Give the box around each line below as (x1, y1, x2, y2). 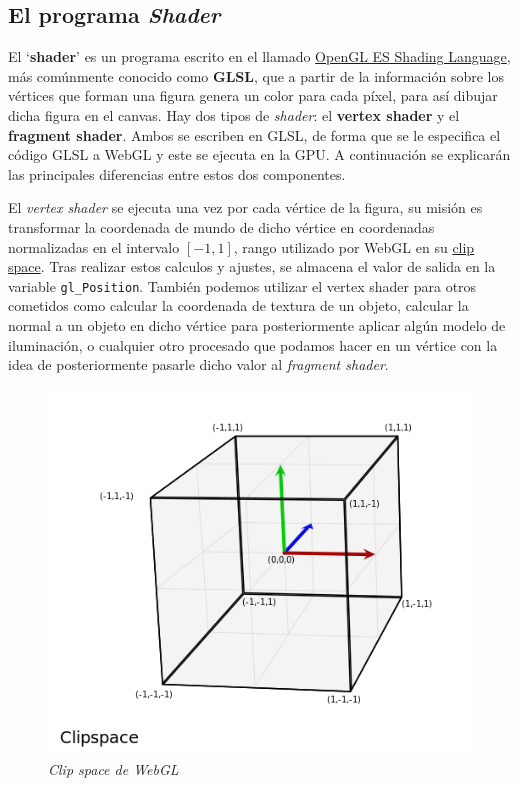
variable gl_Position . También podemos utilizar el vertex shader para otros (8, 275, 477, 296)
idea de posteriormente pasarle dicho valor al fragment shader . (8, 354, 389, 375)
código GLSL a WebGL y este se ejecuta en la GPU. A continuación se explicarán (8, 144, 511, 165)
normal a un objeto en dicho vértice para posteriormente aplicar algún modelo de (8, 314, 506, 335)
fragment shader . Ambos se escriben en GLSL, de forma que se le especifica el (8, 124, 501, 145)
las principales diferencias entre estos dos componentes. (8, 163, 346, 184)
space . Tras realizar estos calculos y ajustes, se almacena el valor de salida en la (8, 256, 496, 277)
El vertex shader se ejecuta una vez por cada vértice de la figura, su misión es (8, 197, 483, 218)
